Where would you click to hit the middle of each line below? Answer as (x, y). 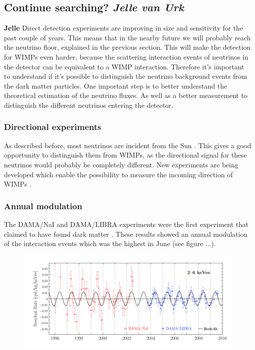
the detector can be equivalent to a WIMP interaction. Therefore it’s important (124, 66)
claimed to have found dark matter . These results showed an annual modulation (126, 234)
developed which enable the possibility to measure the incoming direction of (118, 174)
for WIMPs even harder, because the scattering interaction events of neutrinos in (126, 56)
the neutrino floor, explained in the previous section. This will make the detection (127, 47)
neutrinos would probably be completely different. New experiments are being (121, 164)
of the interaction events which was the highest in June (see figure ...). (110, 243)
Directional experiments (53, 127)
